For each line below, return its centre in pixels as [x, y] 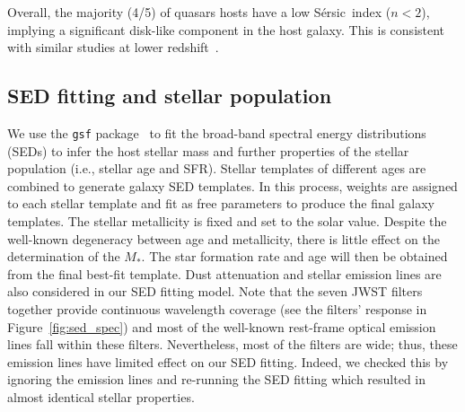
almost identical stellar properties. [101, 396]
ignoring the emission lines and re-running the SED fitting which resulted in [217, 379]
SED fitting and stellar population [170, 96]
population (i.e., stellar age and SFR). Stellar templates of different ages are [217, 168]
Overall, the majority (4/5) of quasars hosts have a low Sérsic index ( [199, 12]
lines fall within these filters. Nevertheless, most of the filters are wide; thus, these [232, 344]
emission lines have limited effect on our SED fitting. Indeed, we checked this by [228, 361]
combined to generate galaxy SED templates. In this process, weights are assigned [232, 185]
